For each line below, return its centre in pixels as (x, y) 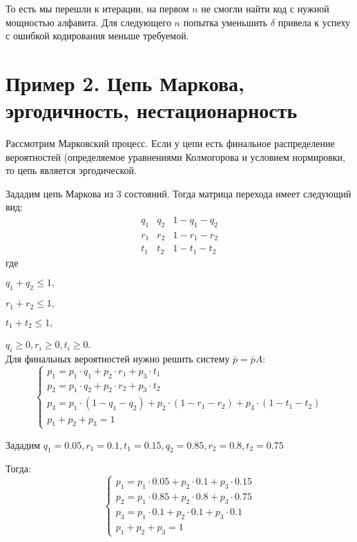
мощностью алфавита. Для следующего (88, 22)
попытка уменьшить (225, 22)
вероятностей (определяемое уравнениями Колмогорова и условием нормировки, (176, 156)
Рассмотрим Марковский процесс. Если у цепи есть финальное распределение (170, 143)
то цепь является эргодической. (71, 170)
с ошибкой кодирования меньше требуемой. (97, 36)
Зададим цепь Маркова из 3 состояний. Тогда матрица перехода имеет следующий (178, 193)
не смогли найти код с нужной (265, 8)
